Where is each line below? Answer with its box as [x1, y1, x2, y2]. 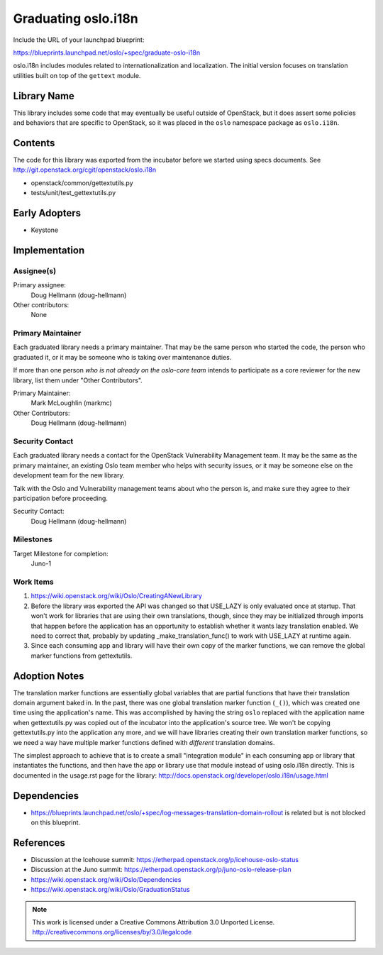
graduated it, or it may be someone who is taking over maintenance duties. [13, 353, 232, 361]
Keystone [30, 226, 59, 234]
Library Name [13, 89, 74, 102]
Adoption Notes [13, 670, 84, 682]
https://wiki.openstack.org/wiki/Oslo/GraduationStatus [30, 885, 191, 894]
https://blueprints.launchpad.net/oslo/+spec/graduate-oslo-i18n [13, 48, 201, 57]
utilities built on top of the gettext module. [13, 71, 141, 79]
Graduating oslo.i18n [13, 11, 138, 26]
